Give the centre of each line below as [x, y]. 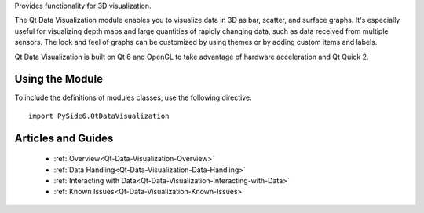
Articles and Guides [64, 138]
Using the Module [59, 79]
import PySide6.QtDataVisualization [99, 116]
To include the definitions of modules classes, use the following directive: [133, 97]
